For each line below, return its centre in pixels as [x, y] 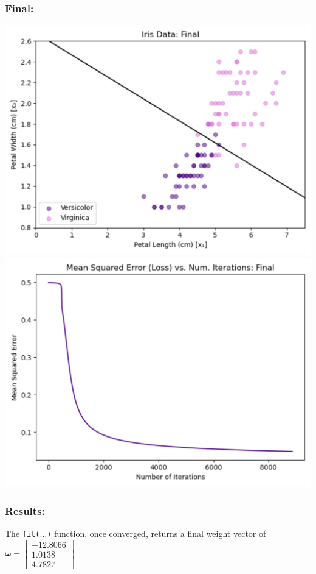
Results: [25, 510]
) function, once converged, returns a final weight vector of [156, 533]
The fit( [22, 533]
